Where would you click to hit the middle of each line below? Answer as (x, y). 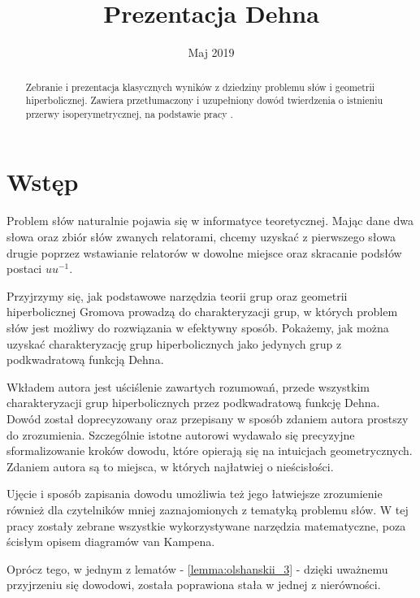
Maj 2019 (211, 52)
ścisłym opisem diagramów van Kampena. (111, 542)
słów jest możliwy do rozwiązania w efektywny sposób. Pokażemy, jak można (198, 327)
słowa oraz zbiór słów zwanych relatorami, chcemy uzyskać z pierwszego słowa (201, 237)
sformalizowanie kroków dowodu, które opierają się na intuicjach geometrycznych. (210, 451)
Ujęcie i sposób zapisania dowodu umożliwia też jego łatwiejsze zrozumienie (195, 494)
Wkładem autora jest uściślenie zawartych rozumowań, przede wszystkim (188, 386)
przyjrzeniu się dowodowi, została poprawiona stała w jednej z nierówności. (194, 585)
